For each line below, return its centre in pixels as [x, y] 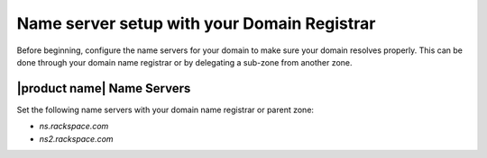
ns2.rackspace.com [76, 138]
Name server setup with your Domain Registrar [196, 23]
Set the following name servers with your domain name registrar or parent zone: [165, 110]
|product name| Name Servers [104, 88]
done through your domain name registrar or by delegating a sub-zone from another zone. [184, 62]
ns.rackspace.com [74, 127]
